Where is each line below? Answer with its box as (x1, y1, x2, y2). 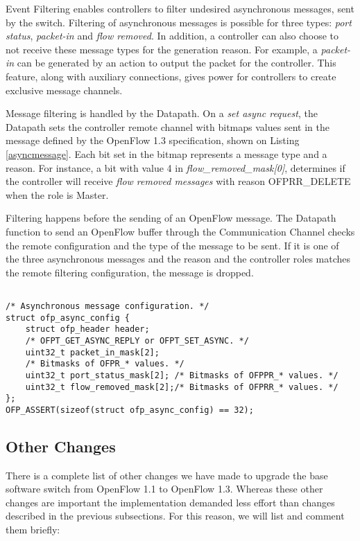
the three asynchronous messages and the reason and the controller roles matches (6, 251, 351, 266)
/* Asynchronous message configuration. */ (6, 301, 209, 311)
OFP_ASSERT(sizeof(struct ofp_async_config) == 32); (6, 405, 254, 415)
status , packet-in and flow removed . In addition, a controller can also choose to (6, 28, 339, 43)
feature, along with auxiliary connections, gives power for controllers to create (6, 69, 336, 83)
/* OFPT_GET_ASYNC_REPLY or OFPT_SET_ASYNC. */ (25, 335, 249, 346)
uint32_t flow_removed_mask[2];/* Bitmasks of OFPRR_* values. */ (25, 382, 338, 392)
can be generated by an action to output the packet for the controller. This (17, 55, 336, 70)
